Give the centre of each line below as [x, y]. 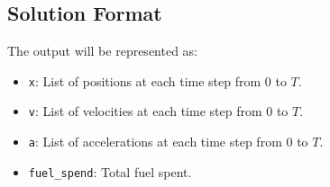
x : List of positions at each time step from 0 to [157, 80]
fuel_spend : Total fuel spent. [110, 171]
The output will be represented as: [103, 51]
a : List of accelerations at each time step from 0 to [168, 142]
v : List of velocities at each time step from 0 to [158, 111]
